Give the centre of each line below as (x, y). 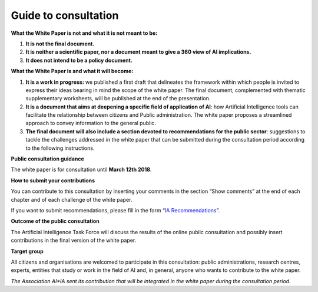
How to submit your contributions (53, 181)
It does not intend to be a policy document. (79, 60)
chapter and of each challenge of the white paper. (72, 199)
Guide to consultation (65, 15)
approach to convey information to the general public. (91, 123)
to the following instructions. (60, 148)
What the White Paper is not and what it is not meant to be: (84, 33)
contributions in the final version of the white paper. (74, 240)
